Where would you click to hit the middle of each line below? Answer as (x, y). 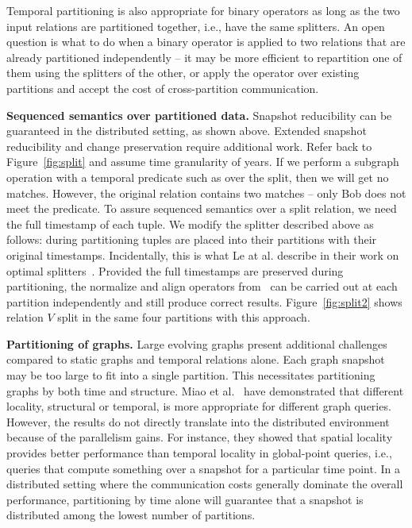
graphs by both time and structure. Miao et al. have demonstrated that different (205, 390)
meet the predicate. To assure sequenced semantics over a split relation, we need (202, 208)
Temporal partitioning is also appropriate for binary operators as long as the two (203, 10)
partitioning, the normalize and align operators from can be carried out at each (202, 286)
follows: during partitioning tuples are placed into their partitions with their (192, 239)
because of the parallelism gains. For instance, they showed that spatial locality (200, 437)
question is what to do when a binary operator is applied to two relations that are (206, 42)
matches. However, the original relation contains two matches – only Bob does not (206, 193)
